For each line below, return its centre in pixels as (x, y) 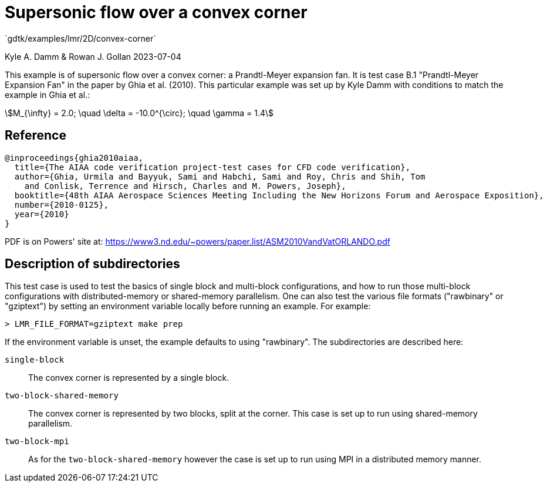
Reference (36, 136)
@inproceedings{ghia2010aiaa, (74, 158)
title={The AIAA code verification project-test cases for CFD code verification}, (212, 167)
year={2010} (42, 214)
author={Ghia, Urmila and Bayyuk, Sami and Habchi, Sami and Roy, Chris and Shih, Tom (220, 176)
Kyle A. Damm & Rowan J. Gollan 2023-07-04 (93, 56)
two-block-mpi (37, 442)
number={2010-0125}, (62, 204)
